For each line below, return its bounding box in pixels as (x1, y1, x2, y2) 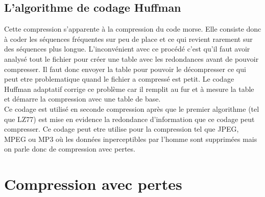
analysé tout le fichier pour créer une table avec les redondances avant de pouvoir (4, 53, 259, 64)
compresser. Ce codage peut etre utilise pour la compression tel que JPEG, (4, 124, 239, 134)
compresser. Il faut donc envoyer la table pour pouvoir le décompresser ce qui (4, 63, 246, 74)
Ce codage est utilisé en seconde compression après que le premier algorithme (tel (4, 103, 259, 114)
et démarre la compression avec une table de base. (4, 93, 161, 104)
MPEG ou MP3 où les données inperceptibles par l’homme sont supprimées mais (4, 133, 257, 144)
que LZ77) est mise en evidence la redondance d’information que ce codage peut (4, 113, 255, 124)
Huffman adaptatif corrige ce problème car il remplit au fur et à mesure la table (4, 83, 254, 94)
